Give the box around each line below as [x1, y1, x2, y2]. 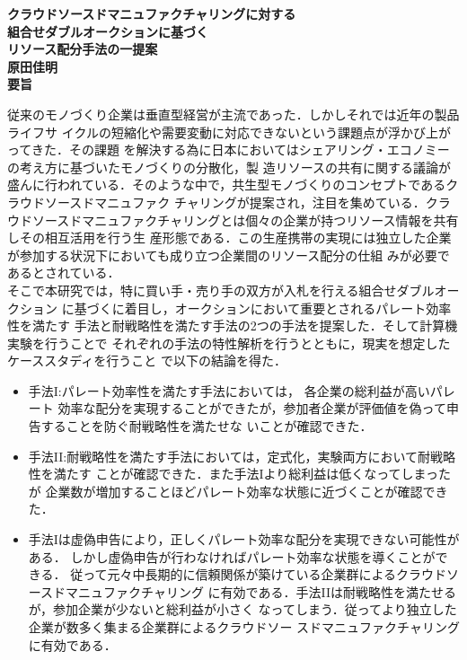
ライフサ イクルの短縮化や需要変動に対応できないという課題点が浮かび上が [7, 122, 451, 141]
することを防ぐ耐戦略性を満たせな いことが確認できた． [40, 417, 373, 436]
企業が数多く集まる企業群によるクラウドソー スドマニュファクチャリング [28, 618, 460, 636]
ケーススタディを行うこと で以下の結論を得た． [7, 351, 286, 370]
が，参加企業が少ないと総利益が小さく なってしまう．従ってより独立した [28, 600, 457, 619]
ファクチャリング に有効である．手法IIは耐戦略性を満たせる [103, 582, 456, 601]
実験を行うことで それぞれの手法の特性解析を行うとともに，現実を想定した [7, 333, 451, 352]
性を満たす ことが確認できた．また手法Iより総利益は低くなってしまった [28, 464, 451, 483]
